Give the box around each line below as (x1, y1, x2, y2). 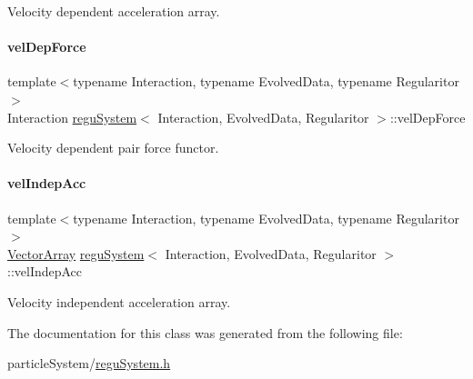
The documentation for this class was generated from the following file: (7, 323, 403, 342)
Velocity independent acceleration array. (7, 292, 231, 311)
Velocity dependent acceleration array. (7, 2, 220, 20)
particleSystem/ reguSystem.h (7, 354, 171, 373)
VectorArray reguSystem (7, 244, 145, 263)
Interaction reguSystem (7, 107, 137, 126)
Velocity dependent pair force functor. (7, 138, 219, 157)
